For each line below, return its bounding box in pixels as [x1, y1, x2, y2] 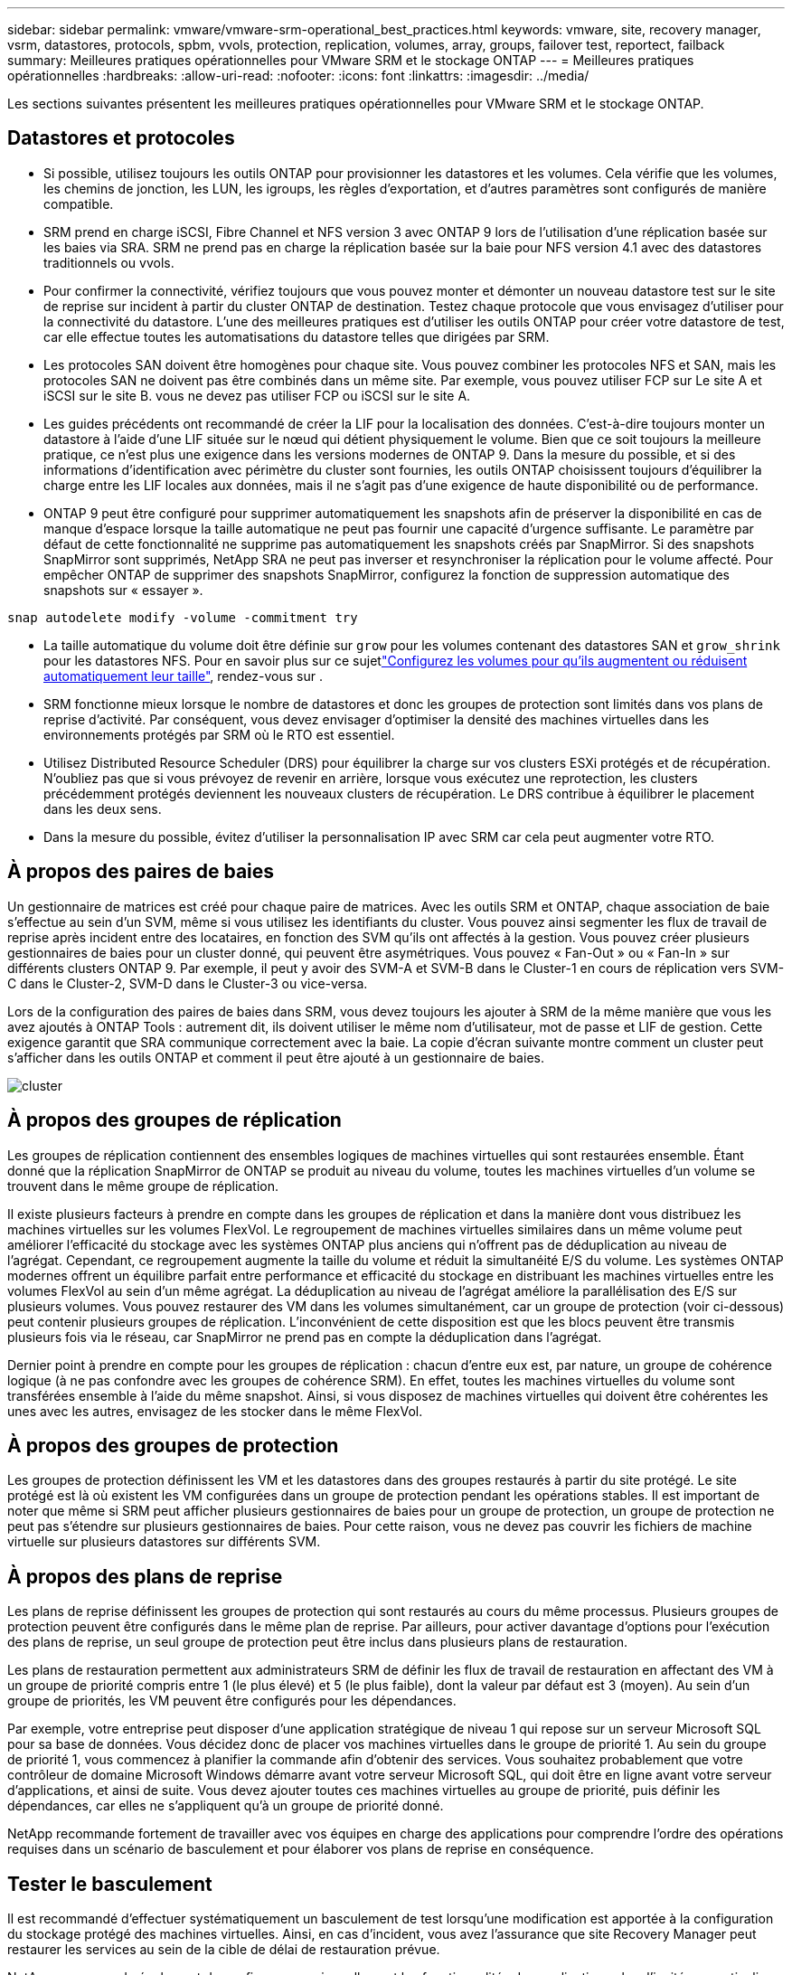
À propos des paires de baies [7, 860, 275, 884]
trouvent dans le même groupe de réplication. [7, 1177, 279, 1194]
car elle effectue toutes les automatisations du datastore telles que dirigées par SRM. [43, 328, 550, 345]
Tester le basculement [7, 1872, 212, 1895]
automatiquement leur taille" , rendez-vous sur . [43, 667, 324, 684]
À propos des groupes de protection [7, 1433, 339, 1457]
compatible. [43, 195, 114, 212]
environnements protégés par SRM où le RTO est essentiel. [43, 726, 395, 742]
